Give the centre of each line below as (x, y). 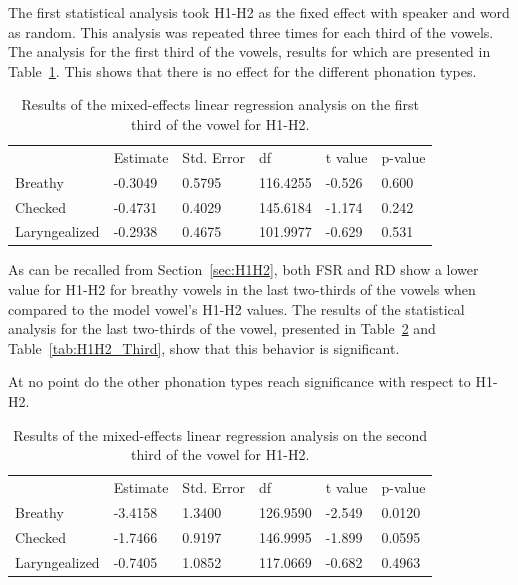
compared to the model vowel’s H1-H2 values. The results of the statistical (236, 308)
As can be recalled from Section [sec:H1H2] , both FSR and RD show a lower (243, 269)
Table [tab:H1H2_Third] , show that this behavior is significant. (204, 347)
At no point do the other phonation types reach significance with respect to (239, 381)
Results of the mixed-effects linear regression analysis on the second (220, 434)
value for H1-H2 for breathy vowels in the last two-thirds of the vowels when (242, 289)
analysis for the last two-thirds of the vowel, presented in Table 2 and (222, 328)
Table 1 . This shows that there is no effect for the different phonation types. (242, 70)
